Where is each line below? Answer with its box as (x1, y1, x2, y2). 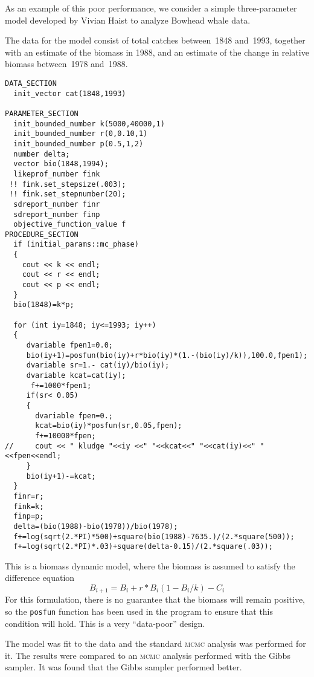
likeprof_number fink (13, 169, 100, 178)
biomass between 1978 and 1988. (5, 57, 128, 70)
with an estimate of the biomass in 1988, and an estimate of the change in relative (5, 45, 309, 58)
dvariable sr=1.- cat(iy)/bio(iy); (26, 361, 170, 370)
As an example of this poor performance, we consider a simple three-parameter (5, 2, 297, 14)
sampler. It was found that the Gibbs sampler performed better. (5, 661, 242, 673)
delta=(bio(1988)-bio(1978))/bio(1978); (13, 522, 178, 531)
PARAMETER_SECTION (5, 109, 78, 118)
